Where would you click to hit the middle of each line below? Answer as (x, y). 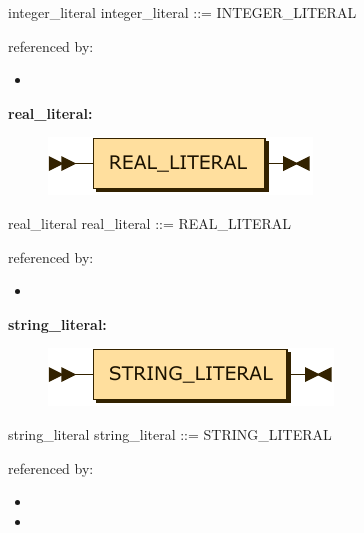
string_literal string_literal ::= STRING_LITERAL (170, 433)
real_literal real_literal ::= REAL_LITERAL (150, 222)
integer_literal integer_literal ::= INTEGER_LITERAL (182, 12)
